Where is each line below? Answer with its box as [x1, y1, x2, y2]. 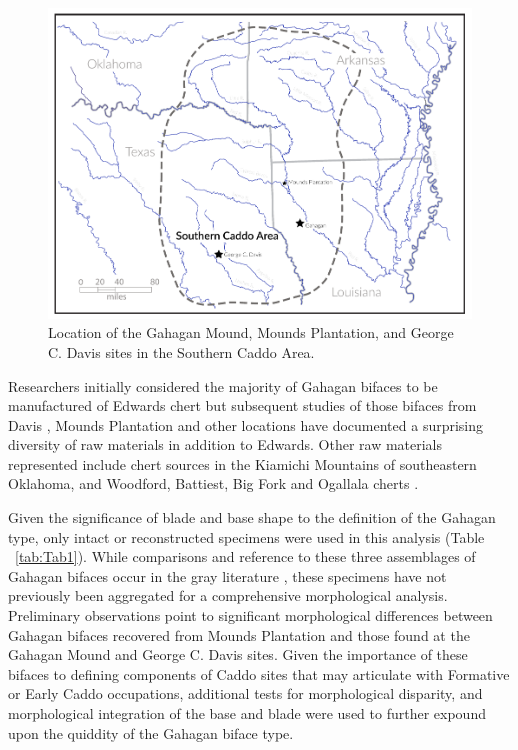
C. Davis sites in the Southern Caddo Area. [48, 341, 315, 362]
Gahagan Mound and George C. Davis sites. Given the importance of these [8, 644, 468, 665]
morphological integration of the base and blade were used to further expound [8, 703, 486, 723]
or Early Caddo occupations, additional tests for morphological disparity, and [8, 683, 483, 704]
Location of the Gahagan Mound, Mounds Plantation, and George [48, 322, 454, 343]
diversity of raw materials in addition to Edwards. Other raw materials [8, 434, 443, 455]
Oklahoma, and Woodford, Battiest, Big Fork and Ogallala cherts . [8, 473, 419, 494]
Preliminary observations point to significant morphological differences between [8, 605, 493, 626]
